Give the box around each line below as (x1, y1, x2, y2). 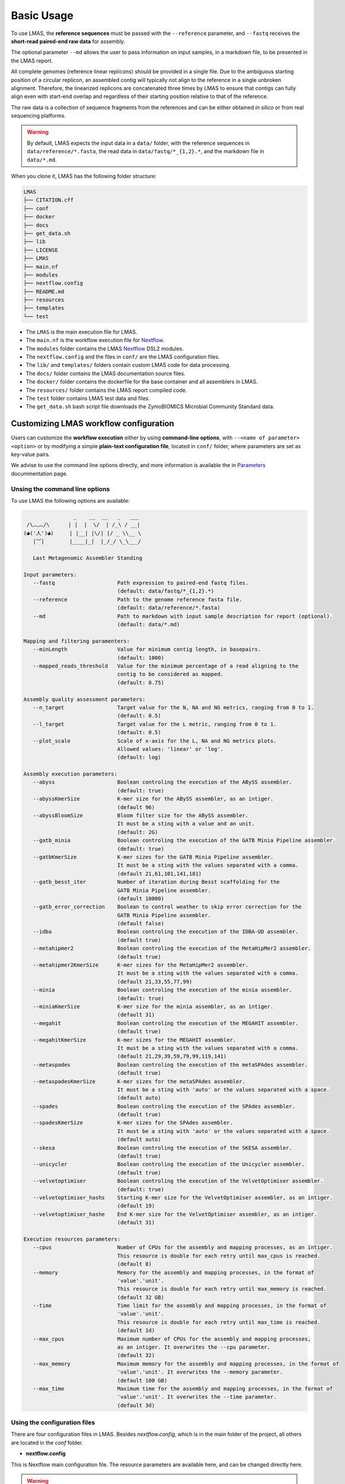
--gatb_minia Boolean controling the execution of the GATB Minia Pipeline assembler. (33, 837, 336, 844)
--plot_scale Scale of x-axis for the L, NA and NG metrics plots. (33, 737, 277, 744)
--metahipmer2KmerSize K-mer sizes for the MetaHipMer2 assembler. (33, 962, 249, 969)
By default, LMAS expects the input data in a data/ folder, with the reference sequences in (27, 139, 250, 147)
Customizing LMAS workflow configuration (11, 418, 174, 429)
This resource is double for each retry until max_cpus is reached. (117, 1252, 321, 1259)
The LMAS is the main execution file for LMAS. (25, 328, 138, 335)
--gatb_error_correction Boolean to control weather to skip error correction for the (33, 903, 302, 911)
